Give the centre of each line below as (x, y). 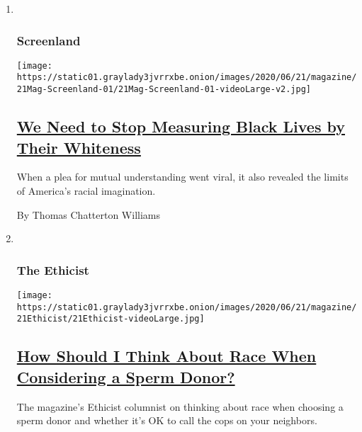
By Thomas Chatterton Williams (89, 214)
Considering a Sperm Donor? (126, 376)
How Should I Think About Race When (166, 356)
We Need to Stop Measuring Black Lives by (181, 126)
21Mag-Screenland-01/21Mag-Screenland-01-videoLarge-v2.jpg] (164, 90)
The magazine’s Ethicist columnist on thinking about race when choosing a (180, 406)
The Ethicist (53, 269)
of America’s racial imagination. (86, 190)
